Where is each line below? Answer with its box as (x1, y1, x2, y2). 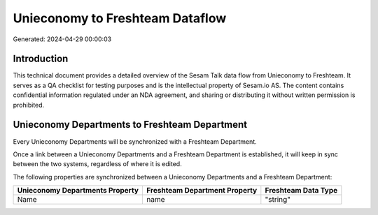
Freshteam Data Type (265, 186, 338, 195)
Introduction (13, 53, 69, 65)
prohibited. (13, 101, 45, 109)
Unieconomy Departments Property (17, 186, 139, 195)
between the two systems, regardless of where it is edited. (13, 160, 182, 168)
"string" (265, 195, 290, 205)
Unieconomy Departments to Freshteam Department (13, 119, 248, 131)
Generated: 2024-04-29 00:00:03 (13, 35, 112, 43)
